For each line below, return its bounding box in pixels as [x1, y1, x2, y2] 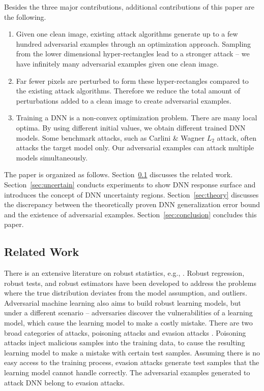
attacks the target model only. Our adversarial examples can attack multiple [16, 142, 254, 153]
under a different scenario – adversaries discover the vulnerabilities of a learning [4, 307, 253, 318]
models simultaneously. [16, 152, 88, 162]
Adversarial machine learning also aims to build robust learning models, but [4, 297, 241, 308]
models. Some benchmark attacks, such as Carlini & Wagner [16, 132, 205, 143]
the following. [4, 11, 46, 22]
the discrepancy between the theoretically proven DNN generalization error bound [4, 199, 260, 210]
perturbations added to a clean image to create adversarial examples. [16, 95, 231, 106]
